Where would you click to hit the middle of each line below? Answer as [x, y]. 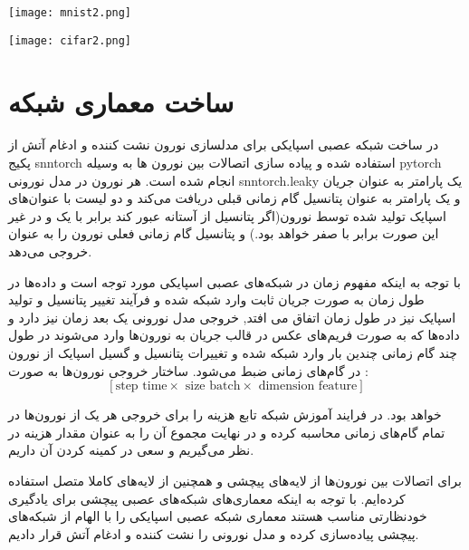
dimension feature [308, 386]
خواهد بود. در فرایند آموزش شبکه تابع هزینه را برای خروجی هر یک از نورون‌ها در [225, 415]
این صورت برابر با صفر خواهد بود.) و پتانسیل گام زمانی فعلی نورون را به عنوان [224, 233]
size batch [213, 386]
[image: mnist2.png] [70, 13]
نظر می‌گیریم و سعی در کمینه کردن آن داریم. [131, 450]
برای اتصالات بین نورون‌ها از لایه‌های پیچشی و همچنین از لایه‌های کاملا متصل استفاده [235, 480]
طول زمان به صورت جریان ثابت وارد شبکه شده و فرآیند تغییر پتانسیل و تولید [216, 299]
